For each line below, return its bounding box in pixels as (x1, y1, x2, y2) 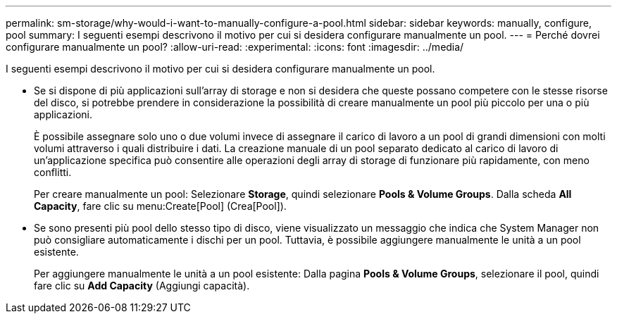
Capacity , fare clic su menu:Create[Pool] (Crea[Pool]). (34, 200, 287, 212)
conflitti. (34, 166, 72, 178)
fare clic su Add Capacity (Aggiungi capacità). (34, 280, 250, 292)
